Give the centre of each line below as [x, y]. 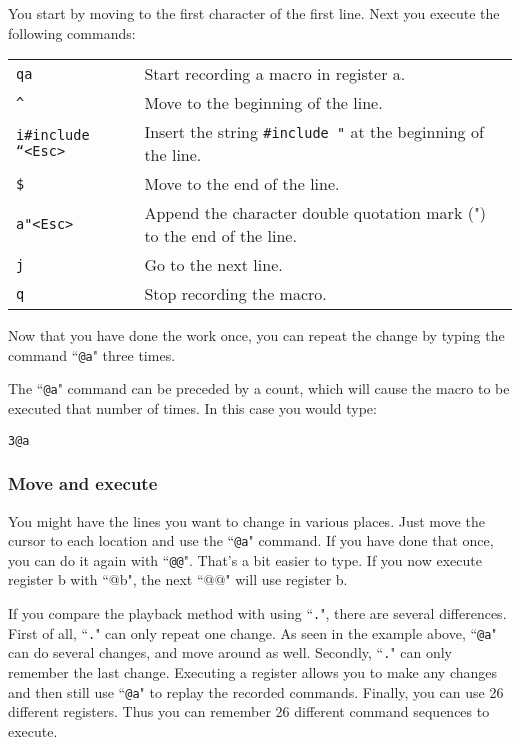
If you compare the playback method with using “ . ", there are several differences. [257, 613]
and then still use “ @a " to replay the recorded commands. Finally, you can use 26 [256, 691]
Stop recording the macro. [235, 294]
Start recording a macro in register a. [275, 74]
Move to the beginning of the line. [263, 103]
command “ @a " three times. [92, 354]
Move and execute [83, 483]
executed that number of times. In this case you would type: [192, 408]
